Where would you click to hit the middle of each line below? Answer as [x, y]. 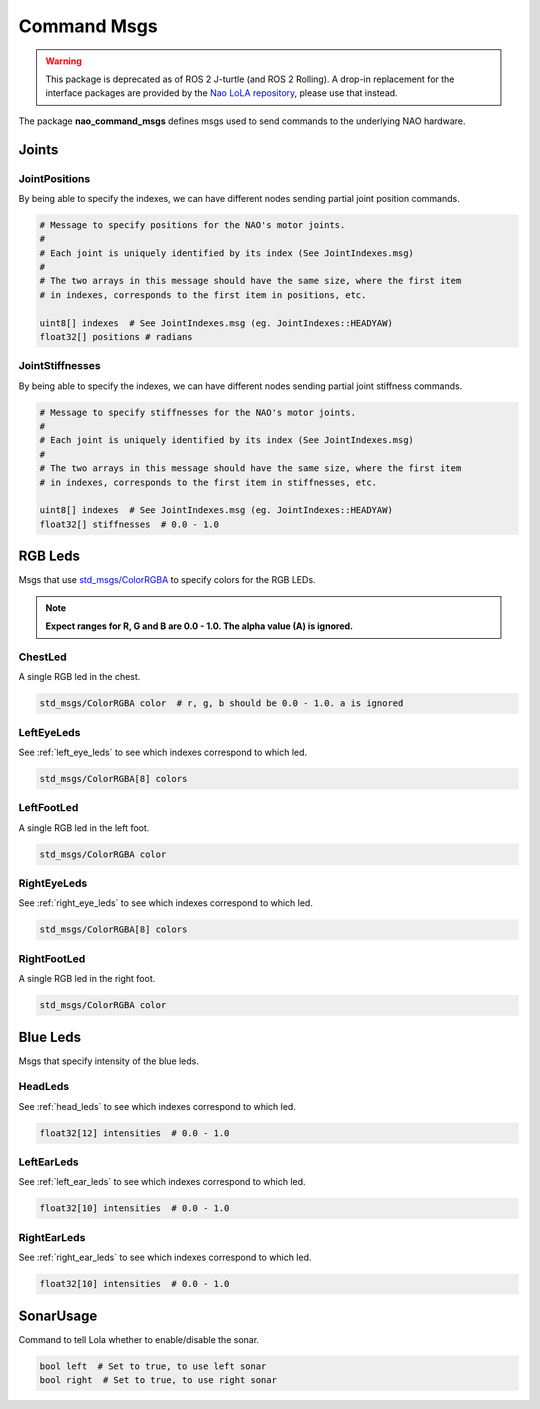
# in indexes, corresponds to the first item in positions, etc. [203, 294]
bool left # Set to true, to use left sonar [153, 1366]
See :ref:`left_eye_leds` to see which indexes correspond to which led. [163, 752]
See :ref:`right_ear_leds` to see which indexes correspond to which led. [165, 1257]
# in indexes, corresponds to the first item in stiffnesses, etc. [208, 482]
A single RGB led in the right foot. [87, 979]
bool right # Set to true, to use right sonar [158, 1380]
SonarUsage [58, 1315]
